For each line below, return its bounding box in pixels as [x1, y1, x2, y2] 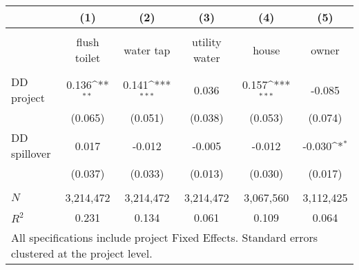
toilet [75, 50, 101, 65]
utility [191, 34, 222, 50]
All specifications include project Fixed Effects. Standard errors [11, 229, 318, 245]
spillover [11, 145, 51, 161]
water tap [124, 41, 171, 58]
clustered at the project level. [11, 245, 153, 261]
